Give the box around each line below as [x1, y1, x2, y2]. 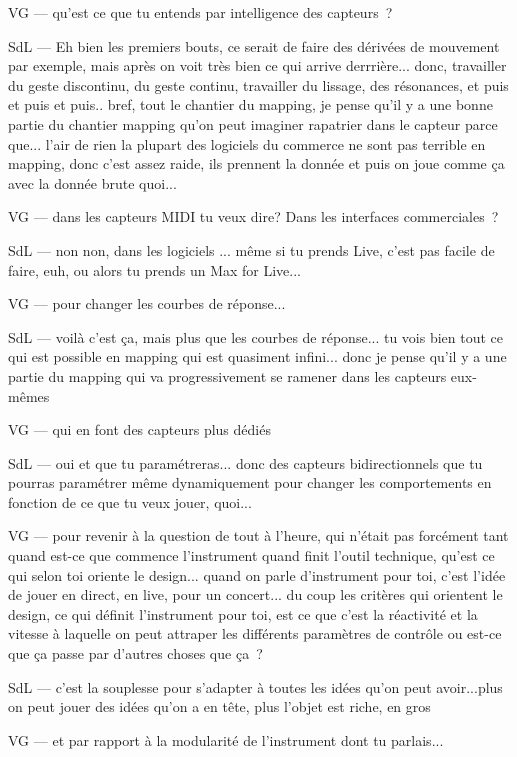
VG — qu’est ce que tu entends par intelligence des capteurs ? [8, 2, 393, 22]
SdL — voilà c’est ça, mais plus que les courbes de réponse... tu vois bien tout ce [8, 326, 504, 347]
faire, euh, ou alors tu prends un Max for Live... [8, 259, 301, 280]
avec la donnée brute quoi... [8, 172, 177, 193]
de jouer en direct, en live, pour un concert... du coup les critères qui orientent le [8, 584, 503, 605]
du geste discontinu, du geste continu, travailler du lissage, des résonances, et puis [8, 74, 509, 95]
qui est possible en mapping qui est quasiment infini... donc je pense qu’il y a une [8, 346, 507, 367]
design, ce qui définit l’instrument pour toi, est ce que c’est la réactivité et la [8, 603, 478, 624]
